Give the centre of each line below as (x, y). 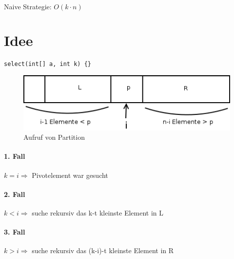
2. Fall (15, 194)
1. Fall (15, 156)
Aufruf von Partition (54, 137)
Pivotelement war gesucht (70, 175)
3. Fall (15, 232)
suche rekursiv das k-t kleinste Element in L (98, 212)
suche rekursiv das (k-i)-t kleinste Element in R (103, 250)
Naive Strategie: (28, 6)
